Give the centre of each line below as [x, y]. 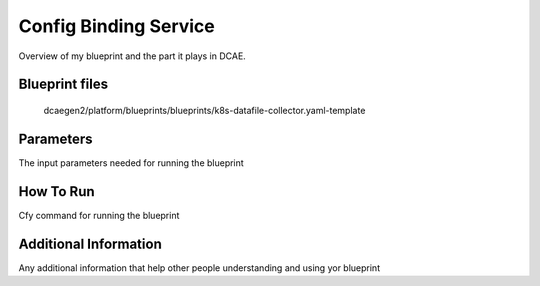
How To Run [56, 191]
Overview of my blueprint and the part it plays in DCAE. [132, 56]
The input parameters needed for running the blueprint [131, 162]
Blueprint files [63, 84]
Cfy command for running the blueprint [99, 215]
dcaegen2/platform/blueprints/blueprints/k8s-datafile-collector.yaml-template [204, 110]
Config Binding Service [116, 26]
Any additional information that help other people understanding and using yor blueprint [199, 267]
